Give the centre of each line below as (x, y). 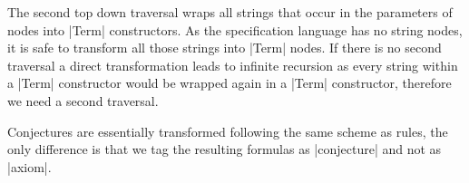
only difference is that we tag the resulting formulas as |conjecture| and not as (225, 149)
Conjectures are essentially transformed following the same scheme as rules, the (228, 131)
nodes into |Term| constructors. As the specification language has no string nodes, (235, 29)
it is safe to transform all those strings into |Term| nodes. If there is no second (225, 48)
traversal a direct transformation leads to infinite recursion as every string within (233, 65)
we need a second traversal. (83, 100)
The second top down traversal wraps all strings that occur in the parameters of (230, 12)
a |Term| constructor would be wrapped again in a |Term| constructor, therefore (230, 83)
